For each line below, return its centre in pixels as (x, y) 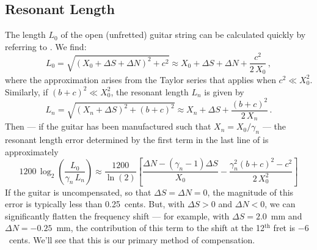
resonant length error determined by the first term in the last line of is (137, 139)
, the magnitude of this (250, 192)
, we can (280, 204)
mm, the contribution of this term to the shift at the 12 (160, 228)
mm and (286, 215)
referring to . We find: (46, 46)
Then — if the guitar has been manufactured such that (108, 126)
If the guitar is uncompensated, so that (78, 192)
